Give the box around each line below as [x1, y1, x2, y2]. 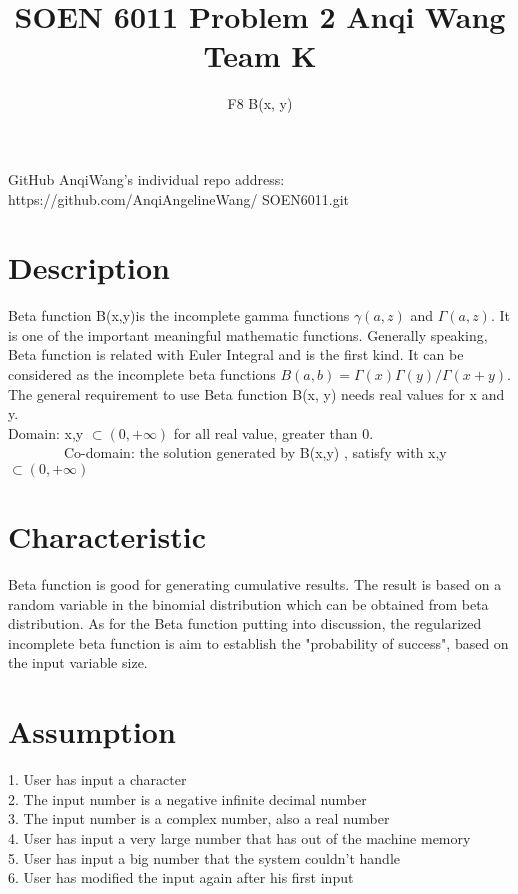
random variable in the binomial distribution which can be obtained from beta [8, 593, 489, 614]
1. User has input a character [8, 769, 187, 790]
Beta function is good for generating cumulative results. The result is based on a [8, 574, 502, 595]
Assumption [8, 711, 176, 752]
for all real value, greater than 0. [173, 422, 374, 443]
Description [8, 247, 171, 288]
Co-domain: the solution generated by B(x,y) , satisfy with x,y [63, 442, 447, 463]
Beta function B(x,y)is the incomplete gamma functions [8, 305, 350, 326]
